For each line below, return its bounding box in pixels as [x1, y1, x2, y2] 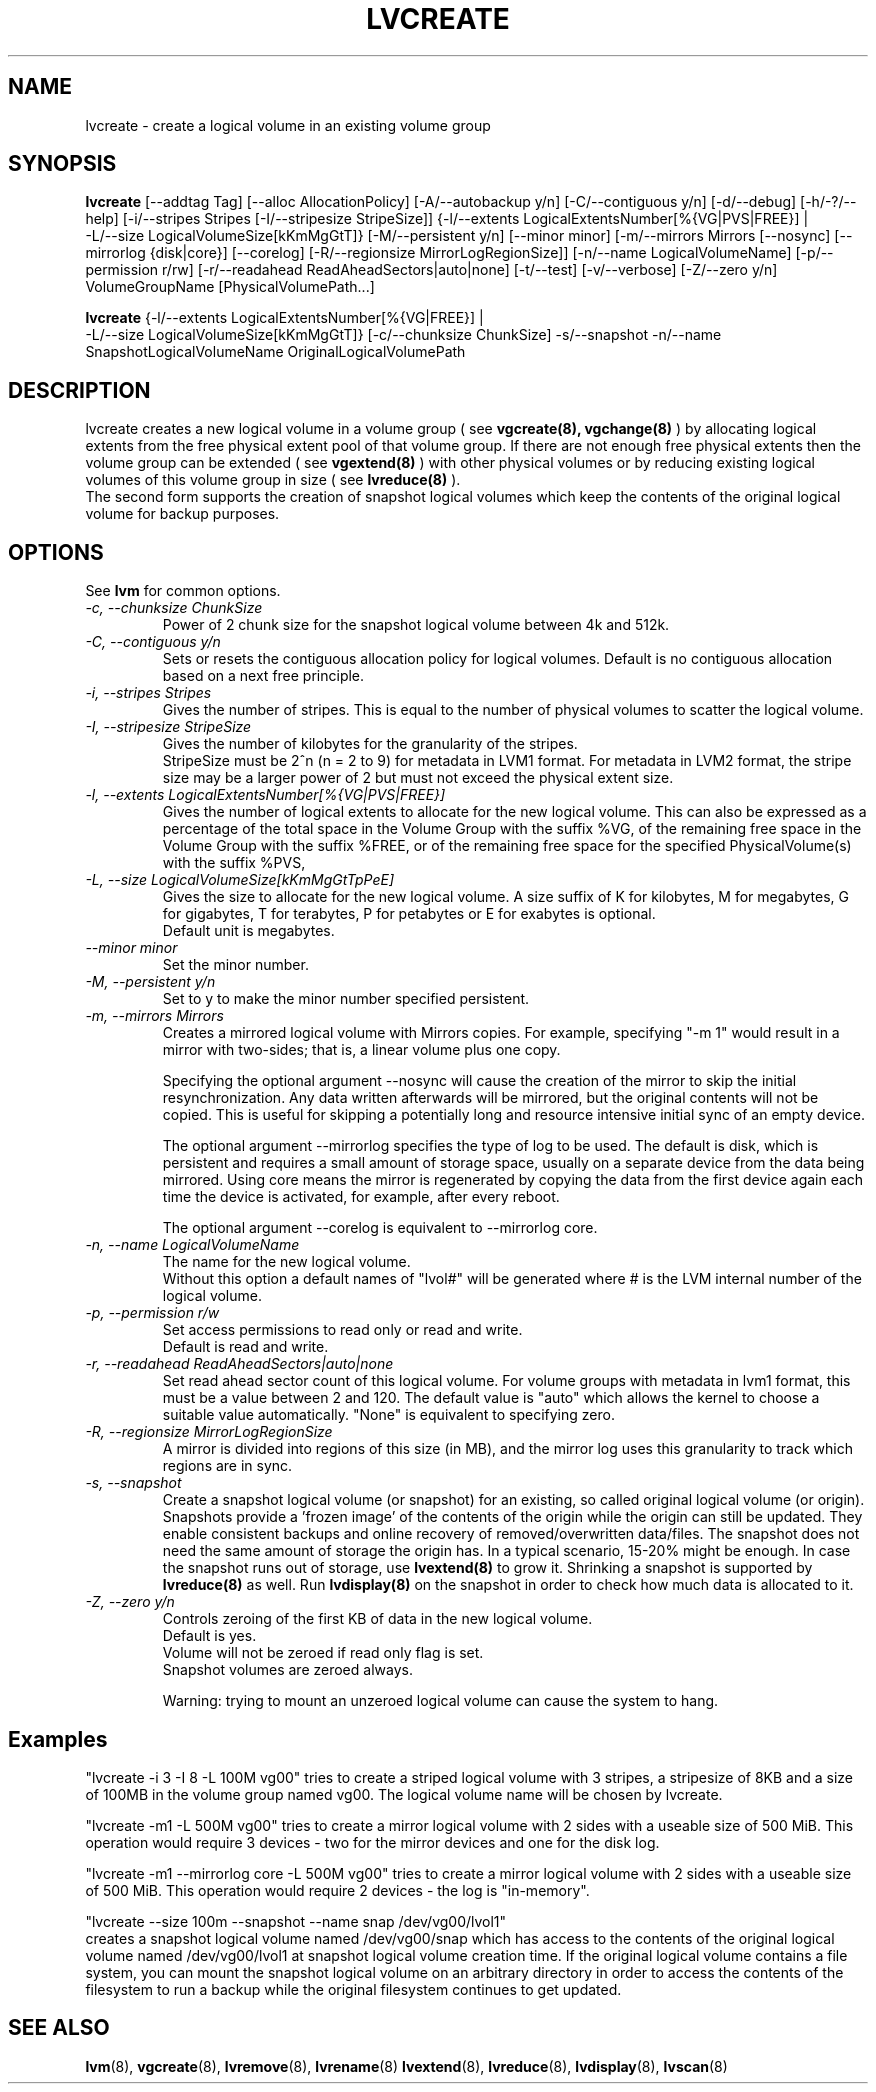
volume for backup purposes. [85, 505, 280, 523]
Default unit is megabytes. [162, 922, 335, 940]
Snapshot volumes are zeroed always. [162, 1661, 413, 1679]
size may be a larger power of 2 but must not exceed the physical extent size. [162, 769, 674, 787]
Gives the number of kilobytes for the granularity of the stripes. [162, 735, 578, 753]
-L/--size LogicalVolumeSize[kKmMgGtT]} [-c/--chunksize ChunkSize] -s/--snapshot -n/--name [85, 326, 722, 344]
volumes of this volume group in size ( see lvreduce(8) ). [85, 471, 461, 489]
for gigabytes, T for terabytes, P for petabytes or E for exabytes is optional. [162, 905, 656, 923]
